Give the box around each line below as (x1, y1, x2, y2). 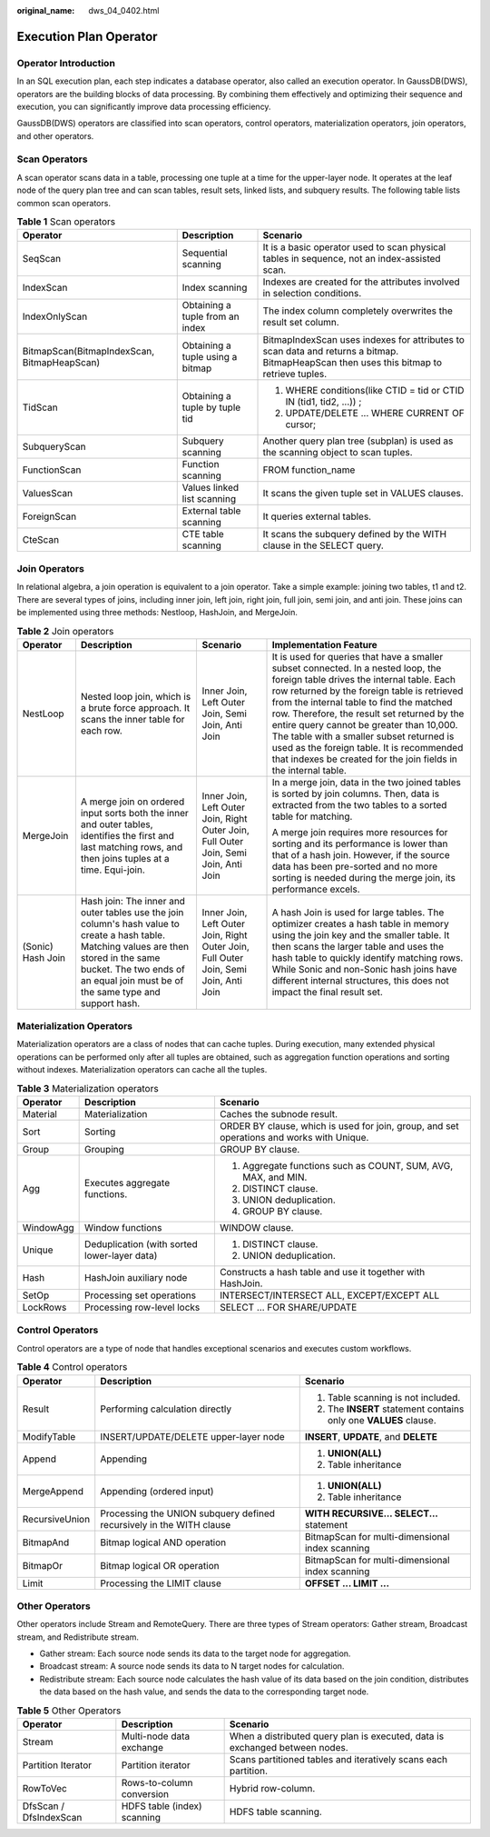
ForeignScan (22, 510, 77, 523)
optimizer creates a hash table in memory (271, 917, 449, 930)
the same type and (80, 985, 161, 998)
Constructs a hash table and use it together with (219, 1266, 426, 1278)
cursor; (285, 418, 317, 431)
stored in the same (80, 951, 161, 963)
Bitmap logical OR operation (100, 1559, 220, 1572)
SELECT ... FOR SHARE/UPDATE (219, 1301, 358, 1313)
